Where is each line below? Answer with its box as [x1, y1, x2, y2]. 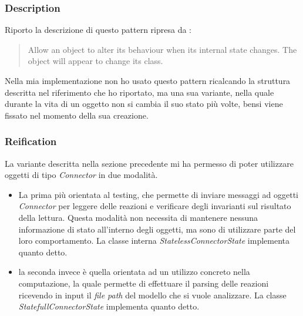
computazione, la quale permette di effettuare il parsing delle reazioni [18, 277, 269, 289]
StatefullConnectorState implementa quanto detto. [18, 300, 200, 312]
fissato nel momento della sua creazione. [5, 109, 149, 121]
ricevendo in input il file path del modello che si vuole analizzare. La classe [18, 288, 287, 301]
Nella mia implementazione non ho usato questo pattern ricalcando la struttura [5, 75, 291, 86]
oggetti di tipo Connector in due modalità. [5, 169, 158, 181]
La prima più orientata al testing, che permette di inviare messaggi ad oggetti [18, 188, 298, 200]
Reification [5, 134, 57, 149]
